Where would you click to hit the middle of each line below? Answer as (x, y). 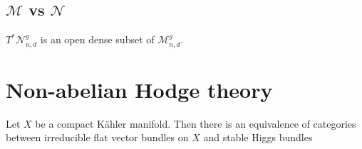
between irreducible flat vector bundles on (97, 137)
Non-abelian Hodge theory (139, 89)
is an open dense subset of (97, 39)
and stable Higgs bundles (258, 137)
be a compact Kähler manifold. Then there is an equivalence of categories (196, 123)
